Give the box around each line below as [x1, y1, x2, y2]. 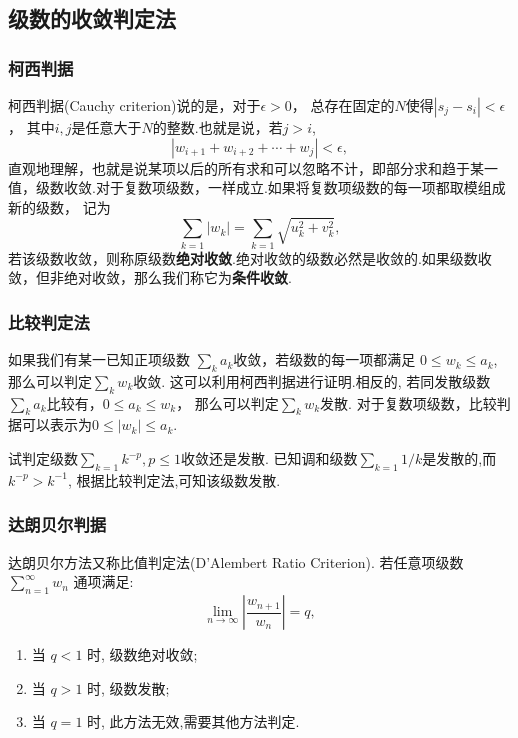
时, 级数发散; [87, 677, 170, 698]
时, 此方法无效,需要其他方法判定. [87, 711, 300, 732]
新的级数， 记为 [8, 196, 111, 217]
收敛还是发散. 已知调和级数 [180, 448, 358, 469]
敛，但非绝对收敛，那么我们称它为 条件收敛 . [8, 267, 292, 288]
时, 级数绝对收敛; [87, 644, 198, 665]
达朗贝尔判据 [8, 512, 107, 537]
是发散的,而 [422, 448, 497, 469]
